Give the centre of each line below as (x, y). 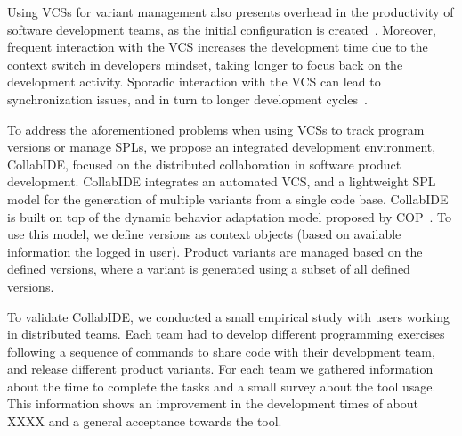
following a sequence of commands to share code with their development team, (221, 351)
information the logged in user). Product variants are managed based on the (215, 251)
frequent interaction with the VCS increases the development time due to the (218, 47)
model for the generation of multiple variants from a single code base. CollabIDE (228, 198)
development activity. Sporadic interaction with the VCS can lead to (194, 82)
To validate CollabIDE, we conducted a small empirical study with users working (229, 316)
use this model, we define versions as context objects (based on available (204, 234)
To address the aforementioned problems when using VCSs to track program (216, 129)
